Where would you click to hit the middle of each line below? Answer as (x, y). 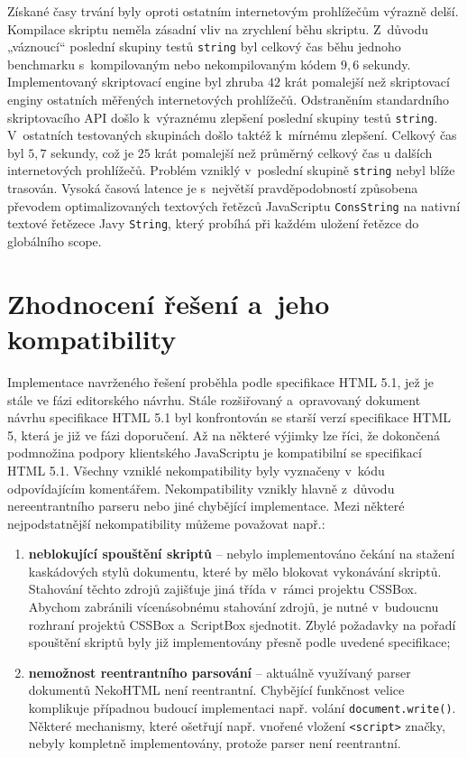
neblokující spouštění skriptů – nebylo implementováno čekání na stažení (242, 554)
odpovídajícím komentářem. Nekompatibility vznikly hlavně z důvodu (201, 488)
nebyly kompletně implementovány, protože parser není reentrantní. (215, 743)
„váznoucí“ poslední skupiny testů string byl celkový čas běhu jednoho (204, 46)
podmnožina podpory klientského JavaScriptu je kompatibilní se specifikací (215, 453)
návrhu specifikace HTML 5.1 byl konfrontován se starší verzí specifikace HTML (229, 417)
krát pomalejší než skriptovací (367, 82)
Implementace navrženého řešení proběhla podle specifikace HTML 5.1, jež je (220, 381)
